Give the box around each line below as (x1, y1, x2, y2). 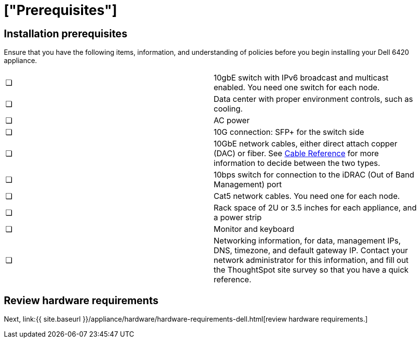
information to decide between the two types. (214, 158, 380, 168)
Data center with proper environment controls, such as (214, 94, 413, 104)
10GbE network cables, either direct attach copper (214, 139, 398, 149)
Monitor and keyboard (214, 224, 294, 234)
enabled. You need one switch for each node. (214, 82, 380, 93)
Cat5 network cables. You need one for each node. (214, 191, 400, 201)
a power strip (214, 212, 262, 223)
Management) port (214, 179, 282, 190)
